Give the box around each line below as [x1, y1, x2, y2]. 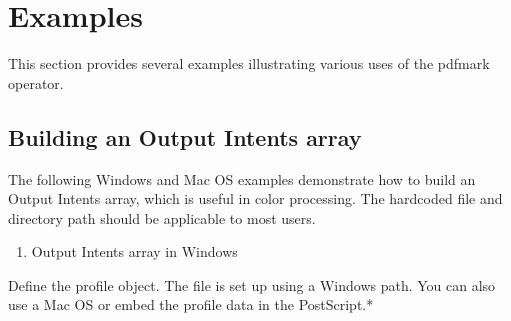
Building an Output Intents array [8, 121, 362, 152]
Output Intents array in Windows [31, 241, 238, 262]
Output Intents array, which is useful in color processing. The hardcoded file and [8, 188, 503, 209]
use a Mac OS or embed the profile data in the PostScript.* [8, 294, 374, 315]
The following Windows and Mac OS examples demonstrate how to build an [8, 168, 476, 189]
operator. [8, 72, 64, 93]
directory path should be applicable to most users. [8, 207, 316, 228]
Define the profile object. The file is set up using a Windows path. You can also [8, 274, 496, 295]
